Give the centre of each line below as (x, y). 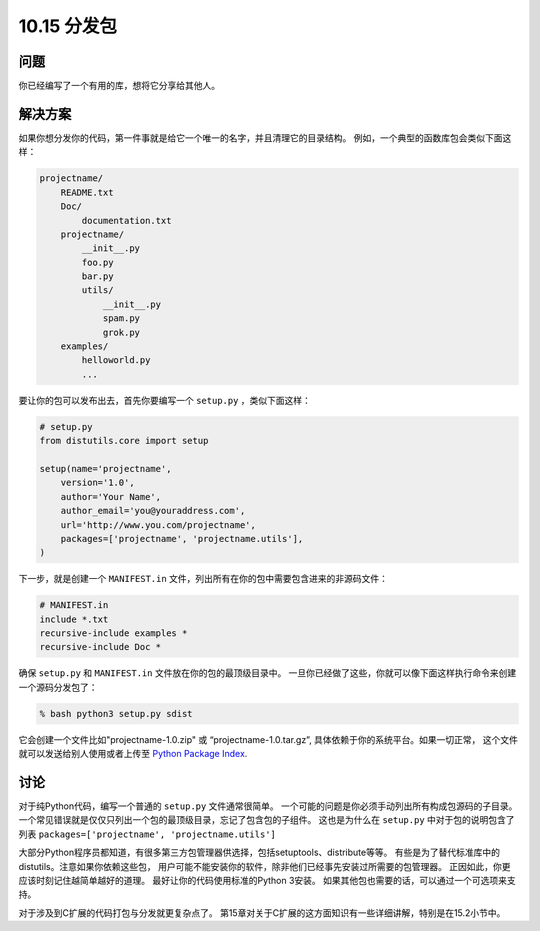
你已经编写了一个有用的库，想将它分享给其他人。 (119, 86)
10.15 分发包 (68, 26)
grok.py (121, 332)
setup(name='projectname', (105, 468)
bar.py (97, 276)
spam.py (121, 318)
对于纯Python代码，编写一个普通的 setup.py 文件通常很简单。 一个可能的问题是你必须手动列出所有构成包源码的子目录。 (268, 806)
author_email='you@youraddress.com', (153, 511)
